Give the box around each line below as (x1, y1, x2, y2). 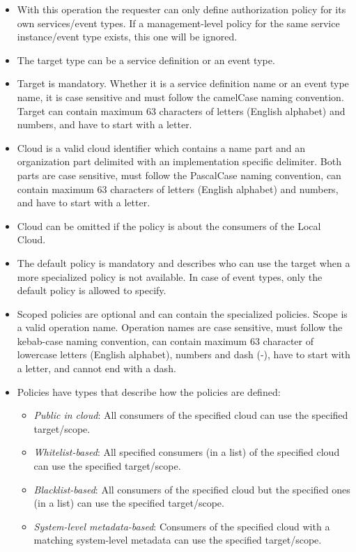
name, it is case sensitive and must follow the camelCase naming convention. (17, 89, 344, 104)
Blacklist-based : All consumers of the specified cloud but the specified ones (33, 482, 350, 496)
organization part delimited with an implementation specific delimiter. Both (17, 154, 341, 169)
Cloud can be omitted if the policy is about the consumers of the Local (17, 218, 321, 233)
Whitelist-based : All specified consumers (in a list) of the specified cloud (33, 445, 340, 459)
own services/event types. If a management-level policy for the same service (17, 15, 340, 30)
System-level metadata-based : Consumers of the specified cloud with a (33, 519, 330, 533)
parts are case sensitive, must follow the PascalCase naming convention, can (17, 167, 341, 182)
